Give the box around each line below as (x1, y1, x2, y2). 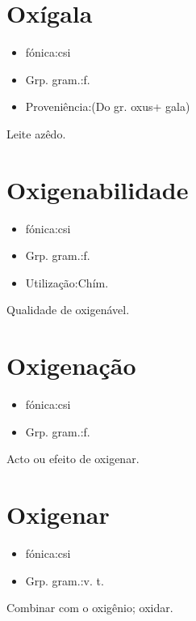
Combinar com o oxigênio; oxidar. (6, 599, 173, 616)
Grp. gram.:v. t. (25, 572, 104, 589)
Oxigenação (6, 349, 136, 382)
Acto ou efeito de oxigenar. (6, 450, 140, 467)
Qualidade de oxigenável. (6, 301, 130, 318)
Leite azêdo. (6, 125, 66, 142)
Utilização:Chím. (25, 274, 109, 291)
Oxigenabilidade (6, 172, 189, 206)
